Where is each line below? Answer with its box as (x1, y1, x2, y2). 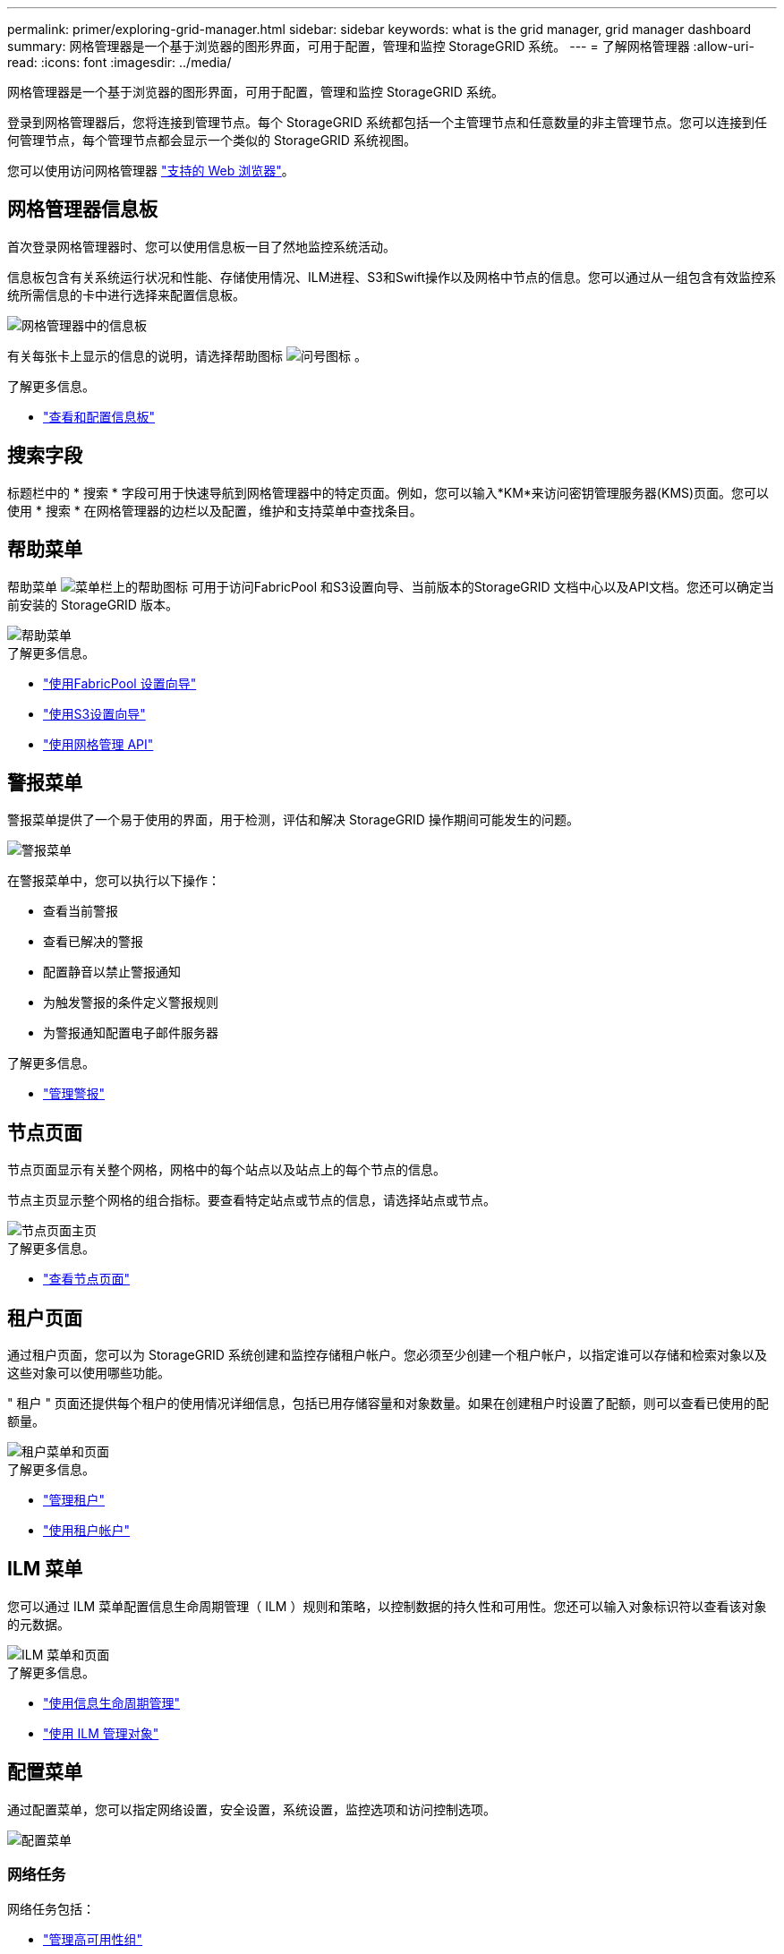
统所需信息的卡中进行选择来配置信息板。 (7, 286, 245, 303)
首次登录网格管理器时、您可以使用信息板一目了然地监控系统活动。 (7, 238, 396, 254)
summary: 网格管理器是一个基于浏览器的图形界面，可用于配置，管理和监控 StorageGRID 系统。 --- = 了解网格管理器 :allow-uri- (7, 38, 754, 54)
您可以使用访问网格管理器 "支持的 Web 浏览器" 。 (7, 163, 294, 178)
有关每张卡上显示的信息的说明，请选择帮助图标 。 (7, 347, 367, 363)
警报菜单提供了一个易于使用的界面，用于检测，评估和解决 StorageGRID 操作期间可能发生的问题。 (7, 812, 579, 828)
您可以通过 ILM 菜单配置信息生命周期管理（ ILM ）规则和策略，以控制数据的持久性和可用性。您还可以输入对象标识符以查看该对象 (7, 1598, 767, 1614)
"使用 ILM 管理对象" (43, 1725, 159, 1741)
